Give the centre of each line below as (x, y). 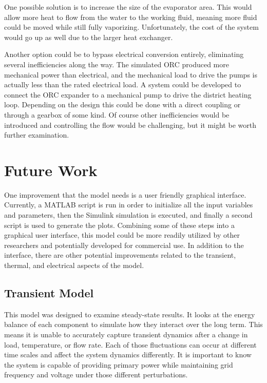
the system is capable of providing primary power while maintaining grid (119, 364)
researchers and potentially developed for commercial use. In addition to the (124, 245)
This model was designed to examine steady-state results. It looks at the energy (130, 314)
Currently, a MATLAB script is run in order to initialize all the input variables (129, 205)
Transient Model (49, 292)
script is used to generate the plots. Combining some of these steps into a (120, 225)
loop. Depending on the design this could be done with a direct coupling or (122, 104)
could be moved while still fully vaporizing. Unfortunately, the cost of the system (131, 27)
